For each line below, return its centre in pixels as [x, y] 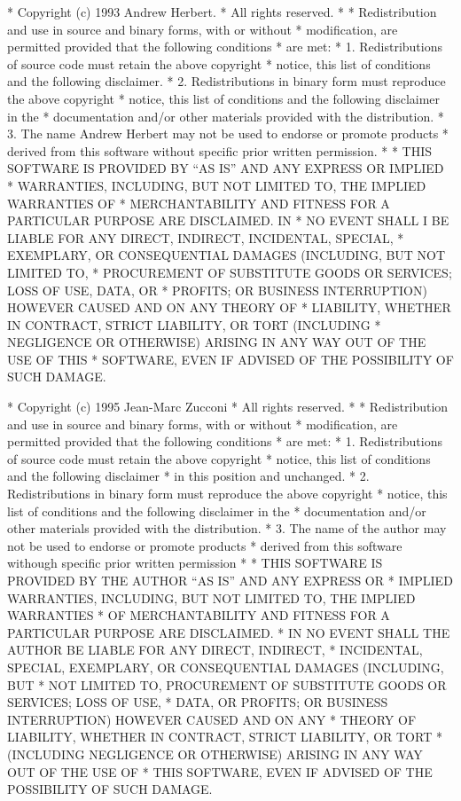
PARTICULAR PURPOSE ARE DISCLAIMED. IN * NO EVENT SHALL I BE [228, 220]
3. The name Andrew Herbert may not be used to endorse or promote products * [228, 133]
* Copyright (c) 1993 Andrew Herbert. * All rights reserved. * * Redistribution [222, 12]
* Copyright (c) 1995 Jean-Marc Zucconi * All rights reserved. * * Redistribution [228, 407]
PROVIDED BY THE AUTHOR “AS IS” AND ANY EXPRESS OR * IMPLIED [230, 580]
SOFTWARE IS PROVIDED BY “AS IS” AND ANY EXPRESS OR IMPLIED [226, 168]
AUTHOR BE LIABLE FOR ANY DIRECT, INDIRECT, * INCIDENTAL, [215, 650]
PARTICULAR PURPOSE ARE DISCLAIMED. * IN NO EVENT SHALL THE [229, 632]
